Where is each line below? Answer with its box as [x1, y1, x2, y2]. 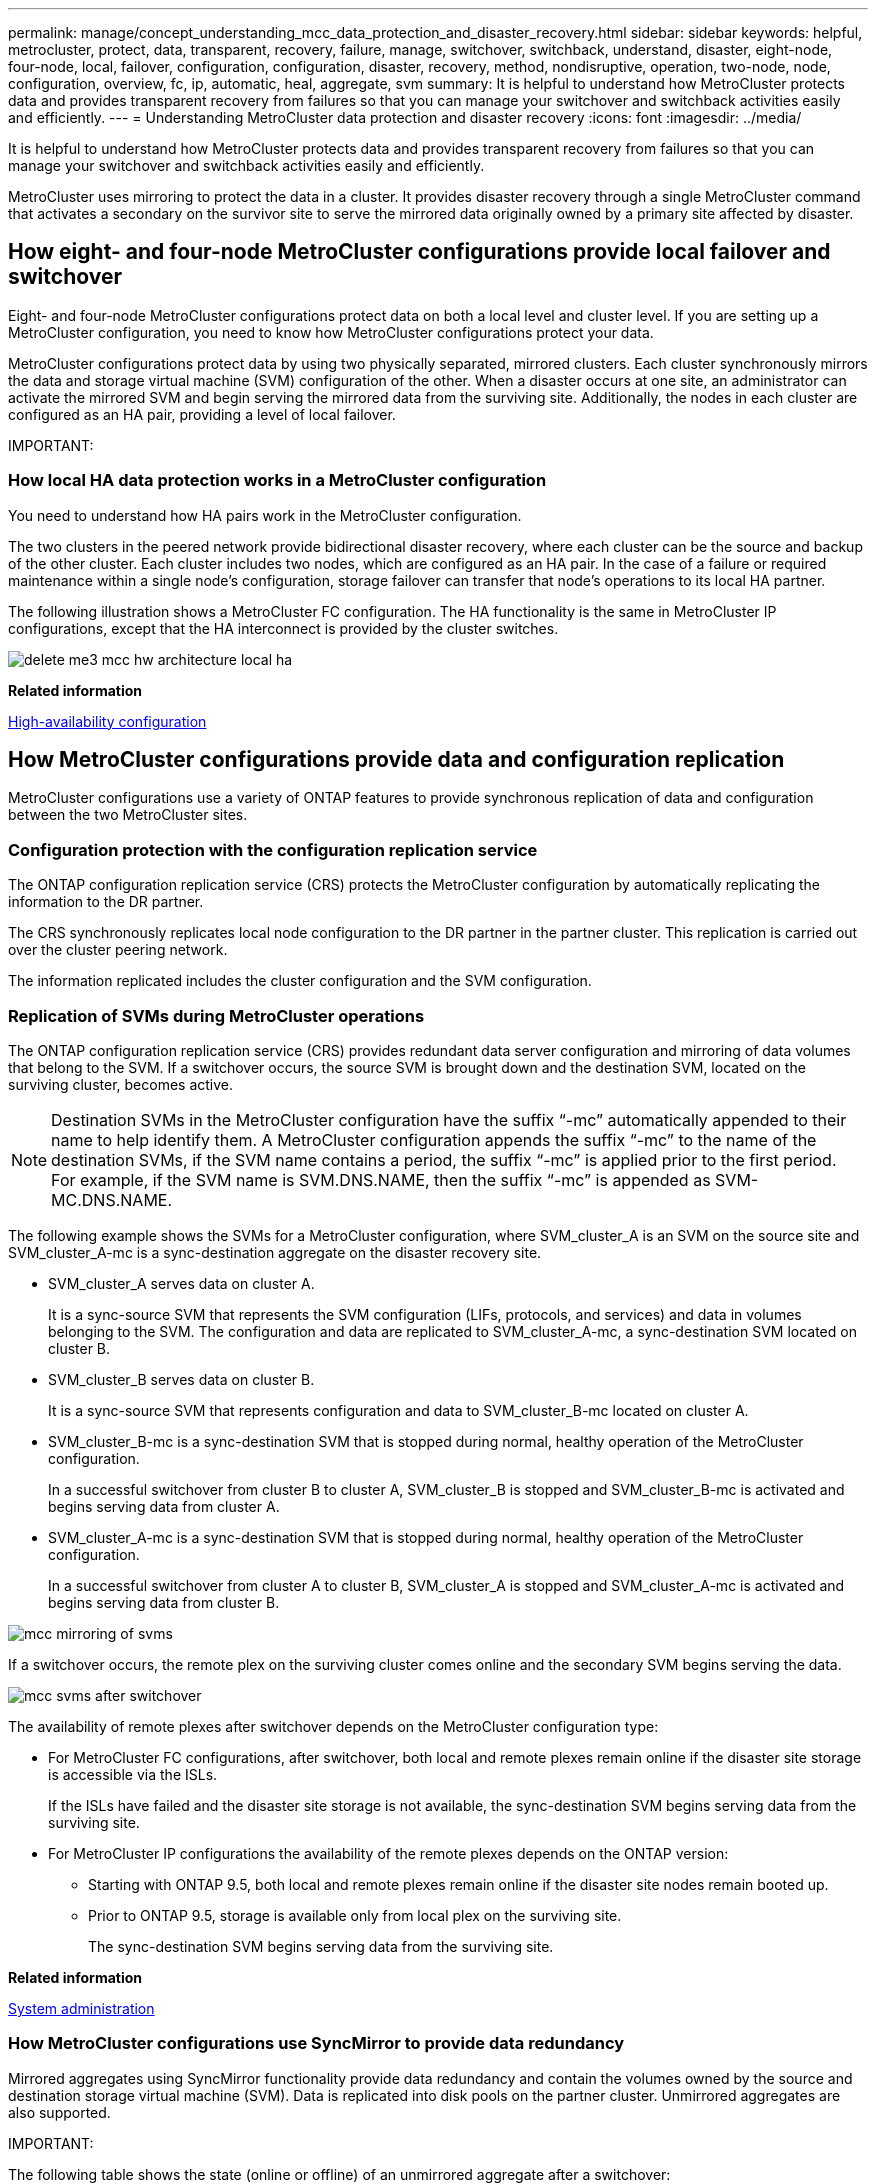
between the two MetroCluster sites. [8, 806, 248, 824]
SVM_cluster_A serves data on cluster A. [48, 1274, 315, 1292]
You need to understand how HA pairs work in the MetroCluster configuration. [8, 506, 522, 524]
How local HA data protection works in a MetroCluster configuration [8, 470, 547, 491]
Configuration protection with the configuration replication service [8, 839, 538, 860]
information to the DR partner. [8, 893, 204, 911]
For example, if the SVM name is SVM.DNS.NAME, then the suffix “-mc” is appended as [51, 1169, 711, 1190]
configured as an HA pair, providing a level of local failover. [8, 405, 396, 423]
